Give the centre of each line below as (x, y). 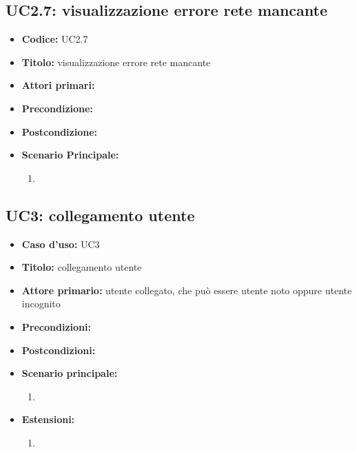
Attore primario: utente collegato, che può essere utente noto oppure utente (187, 290)
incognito (41, 304)
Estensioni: (48, 419)
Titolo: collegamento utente (82, 267)
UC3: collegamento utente (100, 215)
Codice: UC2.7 (55, 39)
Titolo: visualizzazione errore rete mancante (116, 62)
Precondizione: (57, 108)
